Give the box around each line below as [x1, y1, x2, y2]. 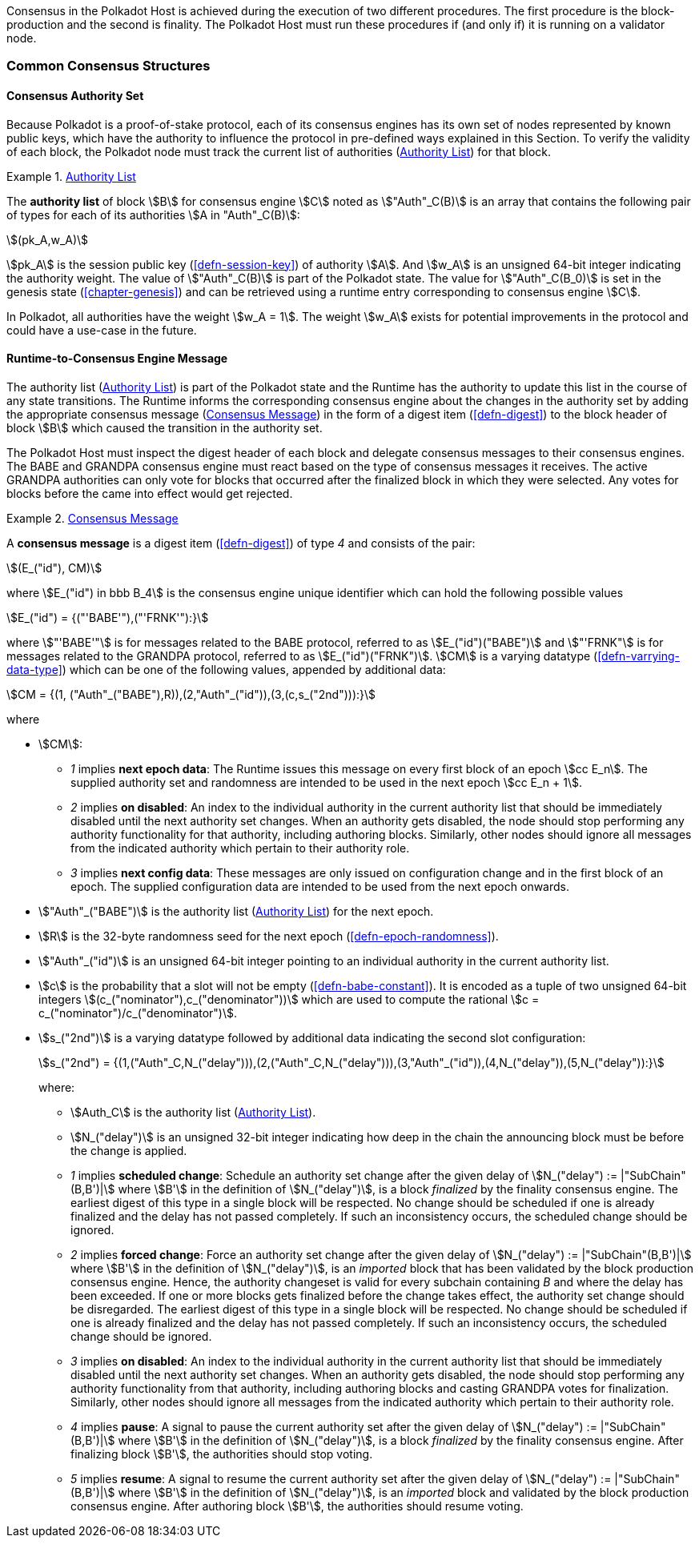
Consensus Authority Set [6, 88, 144, 102]
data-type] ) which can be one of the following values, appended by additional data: [6, 662, 446, 676]
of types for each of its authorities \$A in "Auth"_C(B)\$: [6, 207, 300, 222]
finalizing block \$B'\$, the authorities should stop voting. [70, 1446, 373, 1461]
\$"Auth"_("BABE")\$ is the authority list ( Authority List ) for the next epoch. [38, 904, 434, 918]
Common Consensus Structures [6, 58, 211, 74]
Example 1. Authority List [6, 169, 136, 183]
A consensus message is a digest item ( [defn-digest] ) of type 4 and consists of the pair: [6, 535, 476, 550]
